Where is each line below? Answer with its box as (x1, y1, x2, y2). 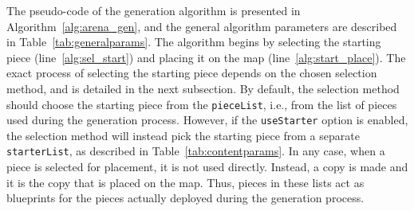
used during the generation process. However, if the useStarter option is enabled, (6, 111, 408, 128)
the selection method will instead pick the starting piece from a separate (6, 127, 360, 143)
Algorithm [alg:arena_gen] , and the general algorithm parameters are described (6, 18, 397, 34)
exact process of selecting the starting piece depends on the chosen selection (6, 64, 377, 81)
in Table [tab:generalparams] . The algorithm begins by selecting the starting (6, 33, 381, 50)
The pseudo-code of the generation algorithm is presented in (6, 2, 301, 18)
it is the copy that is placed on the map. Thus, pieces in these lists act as (6, 174, 365, 190)
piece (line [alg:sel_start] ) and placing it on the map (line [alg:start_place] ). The (6, 49, 406, 65)
